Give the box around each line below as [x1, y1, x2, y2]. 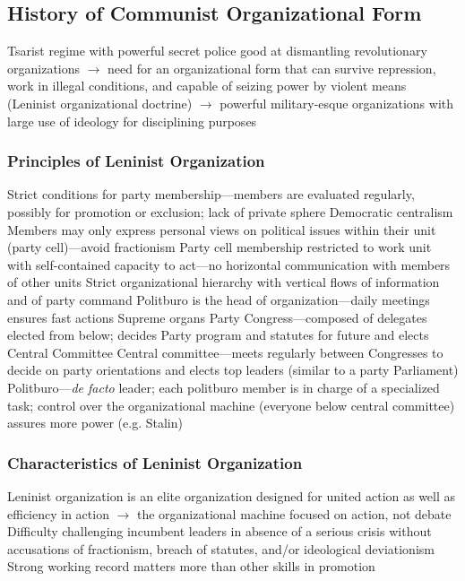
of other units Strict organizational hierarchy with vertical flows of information [7, 273, 440, 291]
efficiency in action [7, 504, 109, 523]
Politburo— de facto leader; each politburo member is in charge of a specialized [7, 377, 440, 396]
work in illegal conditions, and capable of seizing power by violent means [7, 76, 407, 95]
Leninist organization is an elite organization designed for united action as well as [7, 486, 456, 505]
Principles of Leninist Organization [7, 150, 265, 172]
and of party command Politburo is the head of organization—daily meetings [7, 290, 430, 308]
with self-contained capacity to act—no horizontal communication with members [7, 255, 451, 273]
